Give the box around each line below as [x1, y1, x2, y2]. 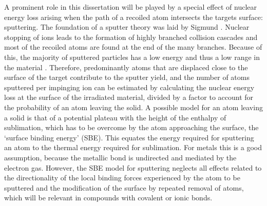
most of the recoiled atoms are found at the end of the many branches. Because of [4, 42, 262, 52]
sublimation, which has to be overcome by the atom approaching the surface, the [4, 122, 259, 133]
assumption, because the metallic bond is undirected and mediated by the [4, 152, 237, 162]
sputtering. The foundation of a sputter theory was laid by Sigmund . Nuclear [4, 22, 250, 32]
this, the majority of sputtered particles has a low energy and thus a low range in [4, 51, 260, 62]
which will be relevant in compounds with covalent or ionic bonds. [4, 192, 213, 203]
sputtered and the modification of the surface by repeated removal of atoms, [4, 182, 244, 193]
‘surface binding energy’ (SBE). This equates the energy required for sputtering [4, 132, 254, 142]
